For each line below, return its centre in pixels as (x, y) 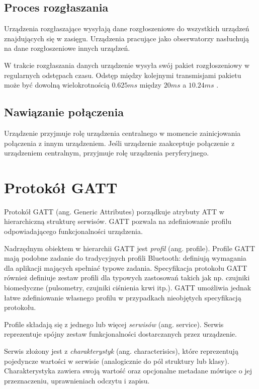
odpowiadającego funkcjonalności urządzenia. (73, 231)
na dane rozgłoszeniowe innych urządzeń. (67, 48)
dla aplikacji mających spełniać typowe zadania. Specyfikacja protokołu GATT (126, 267)
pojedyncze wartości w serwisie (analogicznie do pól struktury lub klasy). (117, 361)
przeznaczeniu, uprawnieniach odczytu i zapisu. (77, 380)
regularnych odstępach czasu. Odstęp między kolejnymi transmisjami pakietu (123, 75)
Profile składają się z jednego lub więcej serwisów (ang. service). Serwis (114, 324)
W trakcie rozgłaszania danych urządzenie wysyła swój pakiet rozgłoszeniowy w (127, 65)
